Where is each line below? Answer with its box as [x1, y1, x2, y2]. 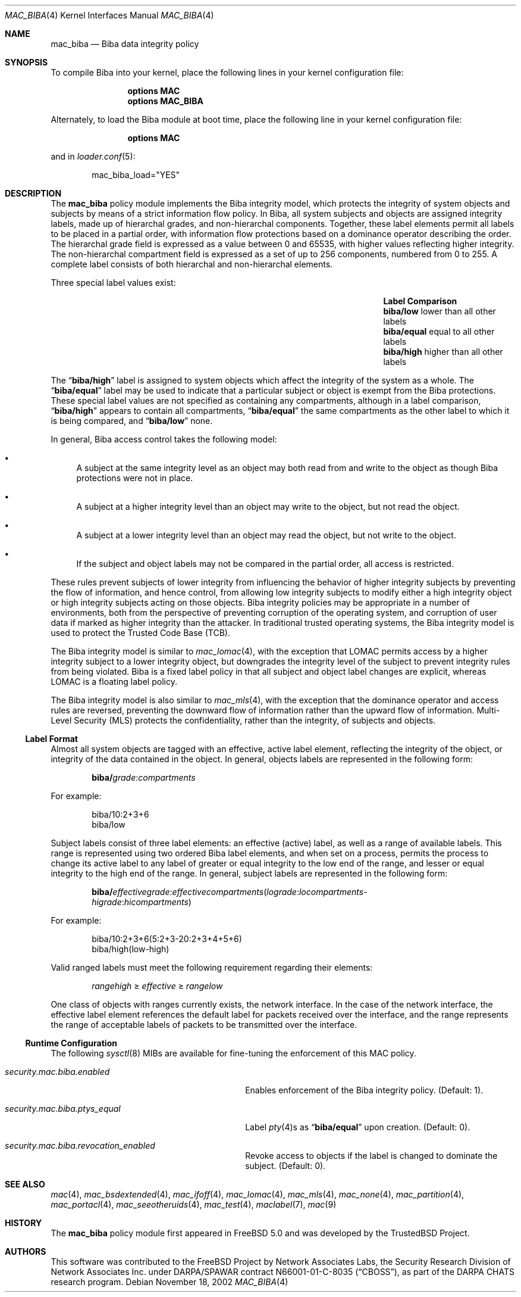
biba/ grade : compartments [92, 772, 196, 782]
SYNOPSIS [5, 57, 48, 67]
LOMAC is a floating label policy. [51, 676, 177, 687]
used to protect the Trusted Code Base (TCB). [51, 628, 230, 638]
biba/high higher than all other [383, 347, 503, 357]
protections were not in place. [76, 473, 193, 483]
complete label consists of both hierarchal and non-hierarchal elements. [51, 259, 333, 269]
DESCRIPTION [5, 188, 62, 198]
